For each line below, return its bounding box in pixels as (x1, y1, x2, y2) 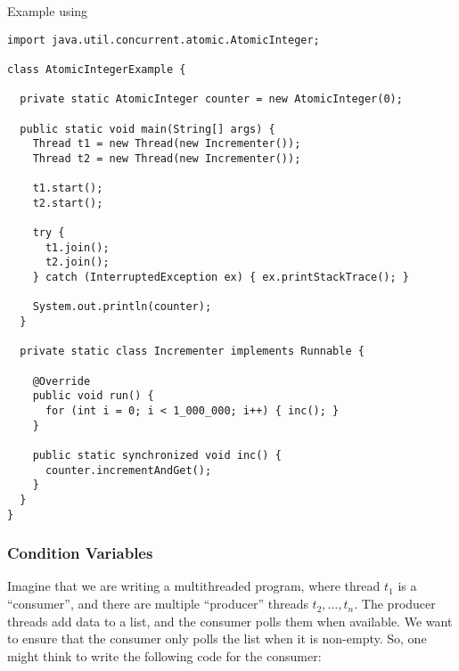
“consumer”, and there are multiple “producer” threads (7, 594, 308, 613)
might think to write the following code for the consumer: (7, 646, 322, 665)
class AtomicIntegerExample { (7, 62, 186, 76)
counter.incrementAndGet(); (45, 463, 212, 477)
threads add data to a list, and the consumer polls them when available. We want (7, 611, 453, 630)
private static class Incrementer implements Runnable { (20, 345, 365, 358)
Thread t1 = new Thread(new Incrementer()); (32, 137, 301, 151)
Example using (7, 2, 88, 20)
